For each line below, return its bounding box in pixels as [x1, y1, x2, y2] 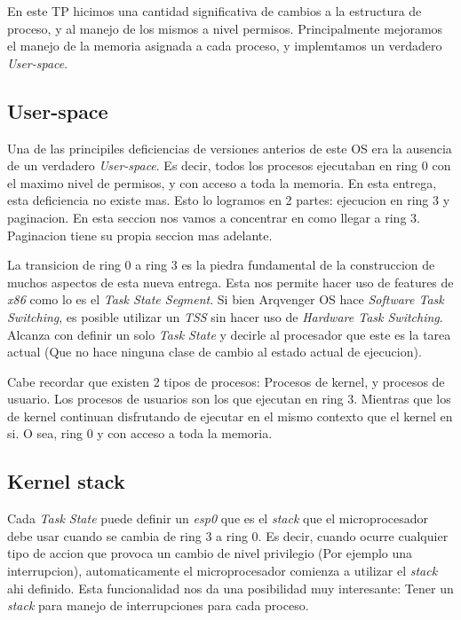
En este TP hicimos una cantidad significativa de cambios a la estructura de [7, 2, 422, 20]
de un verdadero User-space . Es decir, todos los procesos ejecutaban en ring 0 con [7, 156, 451, 175]
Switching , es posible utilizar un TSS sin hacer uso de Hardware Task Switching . [7, 307, 443, 326]
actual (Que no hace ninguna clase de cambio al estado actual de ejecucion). [7, 342, 422, 361]
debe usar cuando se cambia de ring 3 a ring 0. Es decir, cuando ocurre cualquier [7, 526, 449, 545]
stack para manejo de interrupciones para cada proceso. [7, 596, 309, 615]
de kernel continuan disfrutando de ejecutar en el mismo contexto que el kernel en [7, 406, 453, 425]
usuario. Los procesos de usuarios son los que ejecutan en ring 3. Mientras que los [7, 389, 451, 408]
